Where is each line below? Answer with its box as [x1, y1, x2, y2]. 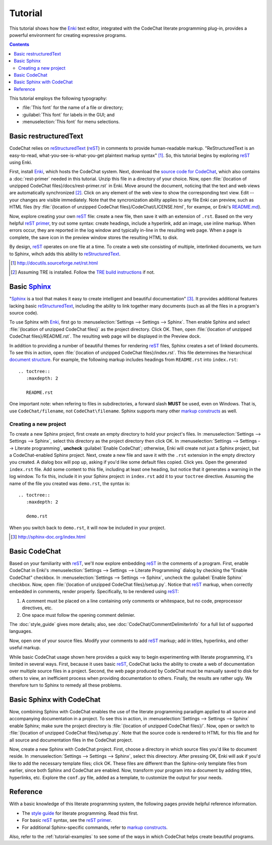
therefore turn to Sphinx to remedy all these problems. [9, 682, 122, 689]
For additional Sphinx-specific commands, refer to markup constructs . [22, 824, 168, 830]
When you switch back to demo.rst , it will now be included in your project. [9, 524, 166, 531]
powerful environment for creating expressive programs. [9, 32, 127, 38]
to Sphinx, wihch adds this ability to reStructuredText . [9, 250, 121, 257]
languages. [9, 628, 33, 635]
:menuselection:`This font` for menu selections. [22, 119, 120, 125]
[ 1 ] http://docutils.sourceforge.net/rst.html [11, 260, 98, 266]
